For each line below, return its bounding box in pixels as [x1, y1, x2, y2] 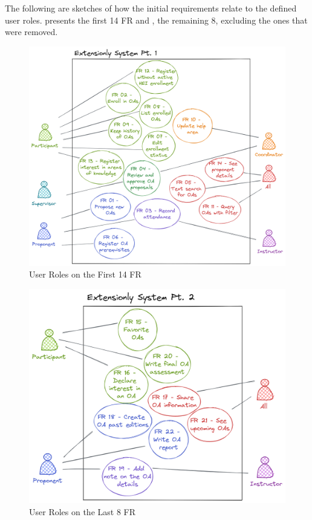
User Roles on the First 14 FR [29, 268, 141, 281]
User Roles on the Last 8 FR [29, 505, 136, 518]
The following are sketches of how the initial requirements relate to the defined [5, 2, 297, 14]
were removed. [5, 25, 58, 38]
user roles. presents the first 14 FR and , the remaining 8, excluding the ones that [5, 13, 308, 26]
